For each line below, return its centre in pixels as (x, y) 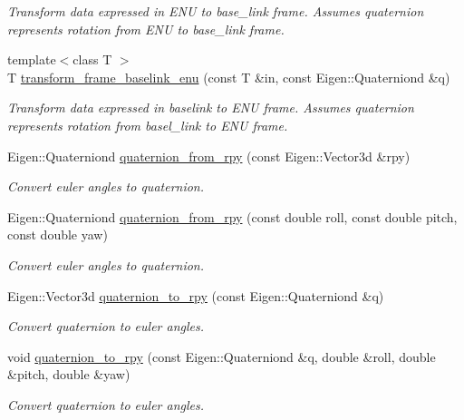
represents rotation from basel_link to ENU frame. (148, 125)
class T (92, 59)
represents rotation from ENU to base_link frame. (146, 29)
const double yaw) (58, 234)
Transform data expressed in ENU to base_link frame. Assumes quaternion (216, 11)
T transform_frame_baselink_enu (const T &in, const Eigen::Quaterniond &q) (229, 77)
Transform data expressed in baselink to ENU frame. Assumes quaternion (211, 107)
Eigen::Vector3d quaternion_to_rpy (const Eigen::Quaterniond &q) (196, 295)
